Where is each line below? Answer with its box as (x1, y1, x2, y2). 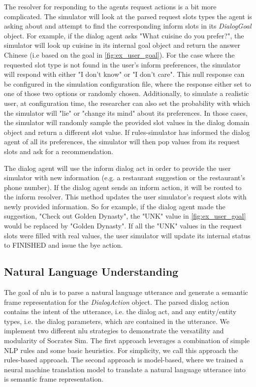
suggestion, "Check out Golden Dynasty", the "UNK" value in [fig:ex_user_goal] (4, 211, 246, 221)
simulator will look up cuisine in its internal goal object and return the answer (4, 40, 241, 50)
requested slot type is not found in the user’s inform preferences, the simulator (4, 59, 241, 69)
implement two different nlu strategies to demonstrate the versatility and (4, 325, 224, 336)
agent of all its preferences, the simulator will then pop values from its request (4, 136, 240, 147)
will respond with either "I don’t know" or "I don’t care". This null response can (4, 69, 245, 79)
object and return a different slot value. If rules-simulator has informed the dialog (4, 127, 250, 137)
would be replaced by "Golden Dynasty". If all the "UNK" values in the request (4, 221, 242, 231)
